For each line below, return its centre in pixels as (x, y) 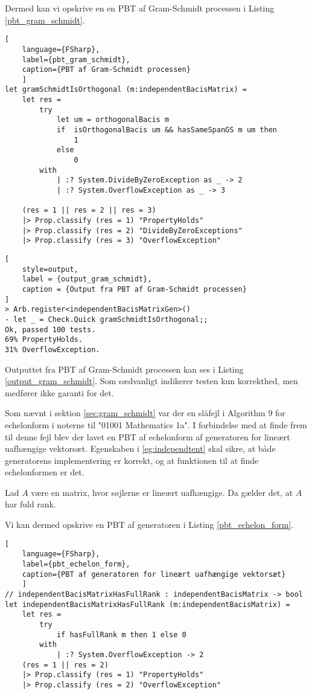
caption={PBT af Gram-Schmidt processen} (106, 70)
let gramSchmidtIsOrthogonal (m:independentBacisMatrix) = (126, 90)
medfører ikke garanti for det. (59, 392)
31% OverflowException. (53, 349)
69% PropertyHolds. (44, 340)
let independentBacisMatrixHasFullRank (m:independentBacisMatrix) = (148, 604)
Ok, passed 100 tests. (50, 329)
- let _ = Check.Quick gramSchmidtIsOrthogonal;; (107, 319)
